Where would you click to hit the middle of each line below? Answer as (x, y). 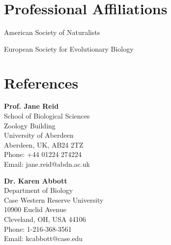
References (41, 82)
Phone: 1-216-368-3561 (38, 229)
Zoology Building (30, 125)
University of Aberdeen (39, 135)
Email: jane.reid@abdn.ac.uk (47, 164)
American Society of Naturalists (52, 32)
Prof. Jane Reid (31, 106)
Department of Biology (39, 190)
